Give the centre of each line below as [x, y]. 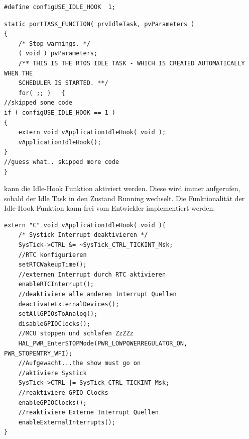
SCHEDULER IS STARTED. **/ [63, 83]
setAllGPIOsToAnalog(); [58, 314]
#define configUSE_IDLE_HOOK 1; [60, 7]
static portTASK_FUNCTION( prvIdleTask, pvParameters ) [99, 24]
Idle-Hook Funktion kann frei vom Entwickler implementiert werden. [110, 208]
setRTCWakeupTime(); [52, 265]
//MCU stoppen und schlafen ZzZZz [76, 334]
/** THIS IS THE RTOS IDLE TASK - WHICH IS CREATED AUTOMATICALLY [132, 63]
